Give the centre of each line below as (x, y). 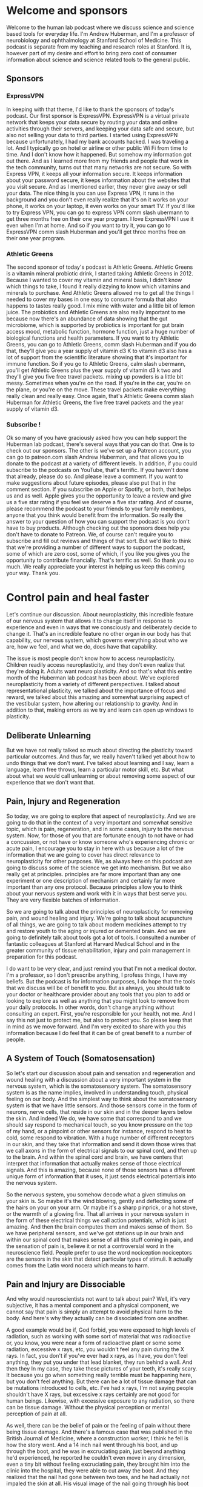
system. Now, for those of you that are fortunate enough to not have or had (100, 835)
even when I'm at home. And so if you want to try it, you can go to (88, 225)
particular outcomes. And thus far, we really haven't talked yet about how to (101, 757)
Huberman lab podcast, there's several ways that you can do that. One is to (101, 444)
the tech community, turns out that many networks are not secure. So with (99, 167)
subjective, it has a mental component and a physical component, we (93, 1306)
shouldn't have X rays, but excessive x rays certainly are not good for (93, 1394)
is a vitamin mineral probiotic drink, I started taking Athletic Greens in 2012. (100, 273)
